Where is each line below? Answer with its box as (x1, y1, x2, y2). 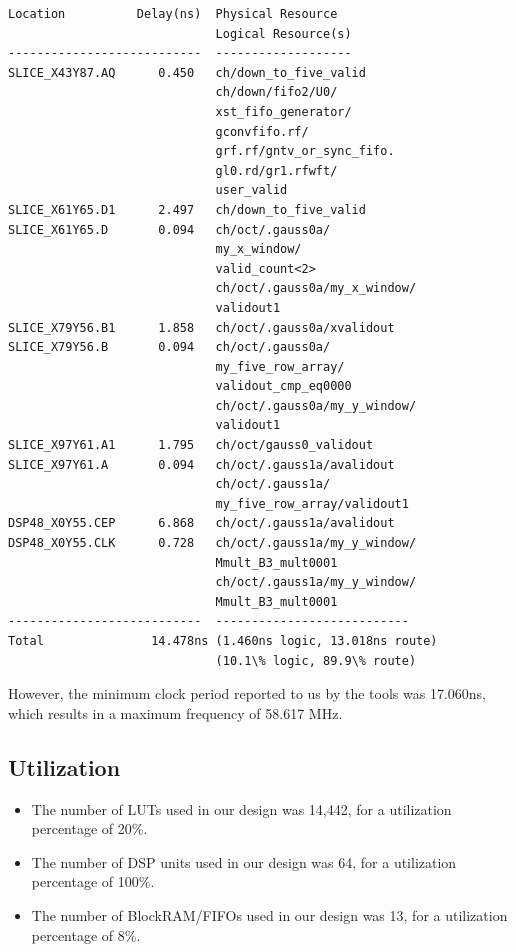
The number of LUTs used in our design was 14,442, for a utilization (31, 798, 452, 819)
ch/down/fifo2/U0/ (215, 85, 338, 100)
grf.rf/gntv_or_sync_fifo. (215, 144, 395, 159)
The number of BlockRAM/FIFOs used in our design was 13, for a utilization (31, 904, 508, 925)
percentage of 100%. (31, 871, 155, 892)
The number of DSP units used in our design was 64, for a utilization (31, 851, 457, 872)
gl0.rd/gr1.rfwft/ (215, 163, 338, 178)
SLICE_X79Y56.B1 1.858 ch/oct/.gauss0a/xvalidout (8, 320, 395, 335)
